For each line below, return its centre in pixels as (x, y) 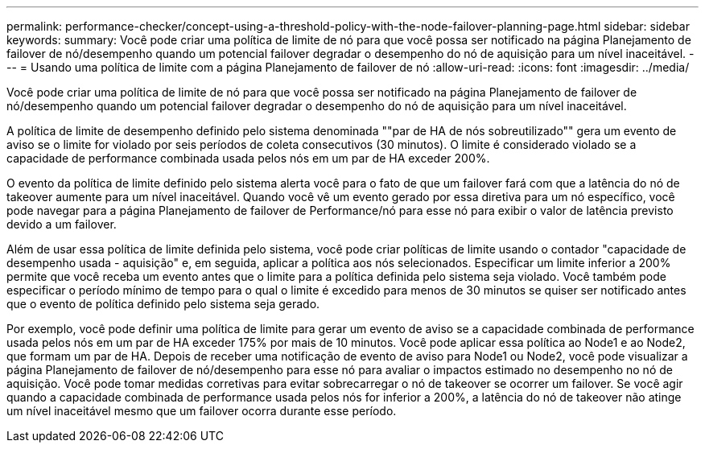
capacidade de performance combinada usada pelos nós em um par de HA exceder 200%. (248, 158)
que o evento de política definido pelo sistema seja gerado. (163, 304)
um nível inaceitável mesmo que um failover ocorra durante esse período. (202, 411)
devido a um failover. (62, 224)
